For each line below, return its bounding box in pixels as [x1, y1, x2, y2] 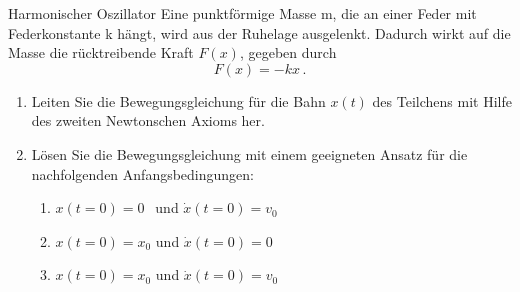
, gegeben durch [239, 42, 337, 63]
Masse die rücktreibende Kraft [8, 42, 194, 63]
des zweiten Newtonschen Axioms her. [31, 110, 265, 131]
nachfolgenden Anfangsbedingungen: [31, 163, 254, 184]
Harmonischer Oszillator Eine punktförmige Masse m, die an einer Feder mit [8, 3, 477, 23]
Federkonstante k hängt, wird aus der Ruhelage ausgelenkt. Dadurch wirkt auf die [8, 22, 511, 43]
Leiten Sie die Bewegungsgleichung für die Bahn [31, 90, 326, 111]
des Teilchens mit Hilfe [372, 90, 512, 111]
